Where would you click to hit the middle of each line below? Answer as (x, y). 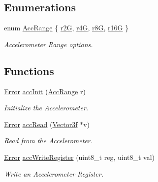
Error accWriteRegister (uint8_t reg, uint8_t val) (79, 157)
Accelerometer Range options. (48, 44)
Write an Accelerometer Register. (54, 173)
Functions (29, 70)
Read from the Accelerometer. (48, 141)
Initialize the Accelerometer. (46, 108)
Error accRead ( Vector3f (41, 124)
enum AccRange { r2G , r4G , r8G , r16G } (66, 28)
